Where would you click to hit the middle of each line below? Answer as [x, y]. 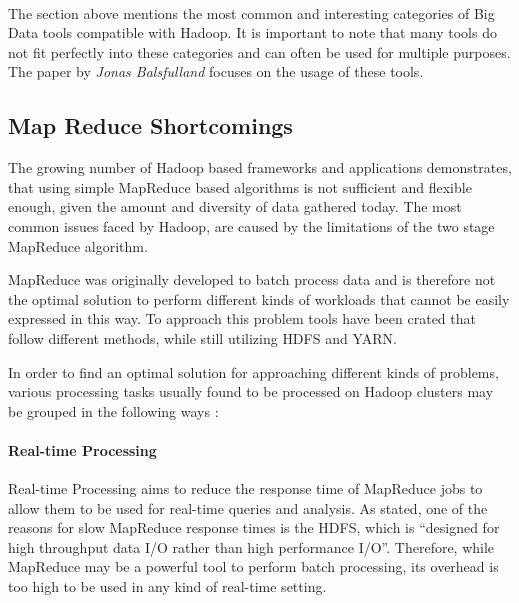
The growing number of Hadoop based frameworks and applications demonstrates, [260, 167]
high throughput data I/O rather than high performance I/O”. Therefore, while [251, 546]
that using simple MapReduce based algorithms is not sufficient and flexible [240, 186]
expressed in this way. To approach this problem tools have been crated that [242, 318]
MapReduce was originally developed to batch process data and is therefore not [252, 279]
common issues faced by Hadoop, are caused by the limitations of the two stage [251, 225]
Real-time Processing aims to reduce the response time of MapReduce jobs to [245, 488]
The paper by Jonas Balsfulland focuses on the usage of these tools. [216, 71]
